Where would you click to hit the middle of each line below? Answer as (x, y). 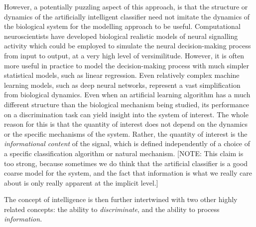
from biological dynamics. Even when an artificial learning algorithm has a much (127, 95)
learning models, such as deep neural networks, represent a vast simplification (122, 85)
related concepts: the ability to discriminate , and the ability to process (112, 209)
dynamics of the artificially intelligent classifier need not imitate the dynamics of (127, 16)
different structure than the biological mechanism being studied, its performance (127, 104)
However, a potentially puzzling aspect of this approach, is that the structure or (126, 6)
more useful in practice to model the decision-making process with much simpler (127, 65)
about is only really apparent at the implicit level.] (81, 182)
